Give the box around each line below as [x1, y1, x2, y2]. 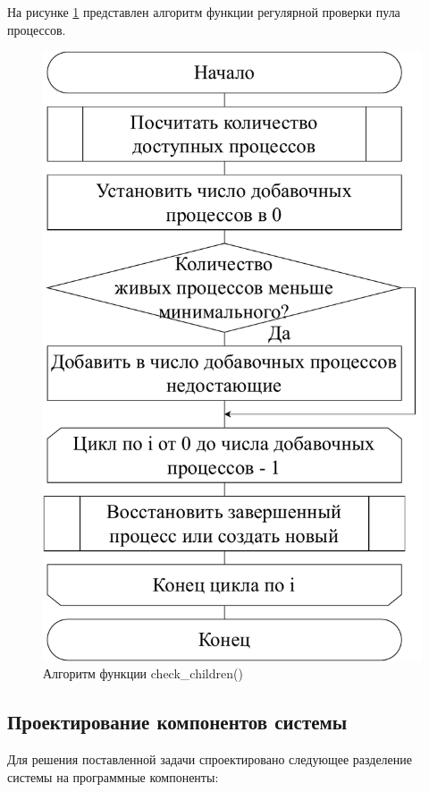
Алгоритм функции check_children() [43, 664, 243, 683]
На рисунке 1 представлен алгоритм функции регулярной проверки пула [7, 3, 400, 21]
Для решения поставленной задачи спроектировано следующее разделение [7, 750, 412, 769]
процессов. [7, 20, 66, 38]
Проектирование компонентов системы [7, 708, 348, 736]
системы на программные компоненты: [7, 767, 219, 786]
